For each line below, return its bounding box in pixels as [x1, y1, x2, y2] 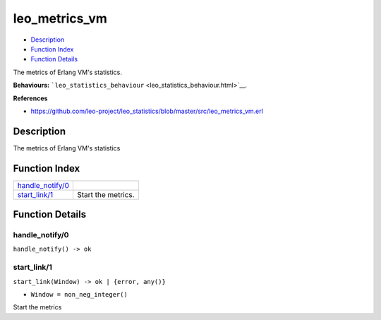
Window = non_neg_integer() [30, 290, 128, 298]
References [13, 94, 48, 102]
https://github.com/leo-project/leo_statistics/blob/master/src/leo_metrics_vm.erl [30, 107, 264, 115]
